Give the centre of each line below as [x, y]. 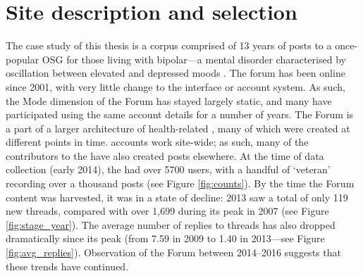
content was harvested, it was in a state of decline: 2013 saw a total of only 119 [177, 197]
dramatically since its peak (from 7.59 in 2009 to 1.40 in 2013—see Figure [165, 238]
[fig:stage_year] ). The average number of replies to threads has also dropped [171, 224]
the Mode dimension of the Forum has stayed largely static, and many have [169, 100]
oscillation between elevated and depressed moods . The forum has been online [176, 73]
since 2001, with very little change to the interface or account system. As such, [176, 86]
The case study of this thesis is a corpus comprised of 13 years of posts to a [169, 45]
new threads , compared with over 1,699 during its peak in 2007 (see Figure [167, 211]
